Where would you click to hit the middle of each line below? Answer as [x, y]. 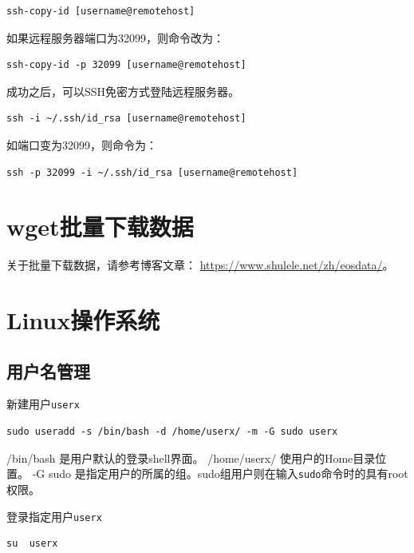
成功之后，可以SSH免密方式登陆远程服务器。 [123, 91]
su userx [32, 544]
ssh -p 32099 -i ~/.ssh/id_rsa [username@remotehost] [152, 172]
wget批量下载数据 [100, 227]
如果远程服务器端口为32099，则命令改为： [115, 37]
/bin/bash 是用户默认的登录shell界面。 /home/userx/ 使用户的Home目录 [191, 458]
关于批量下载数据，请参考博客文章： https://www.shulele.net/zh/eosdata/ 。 [200, 265]
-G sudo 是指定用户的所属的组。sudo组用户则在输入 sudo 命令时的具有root [220, 473]
